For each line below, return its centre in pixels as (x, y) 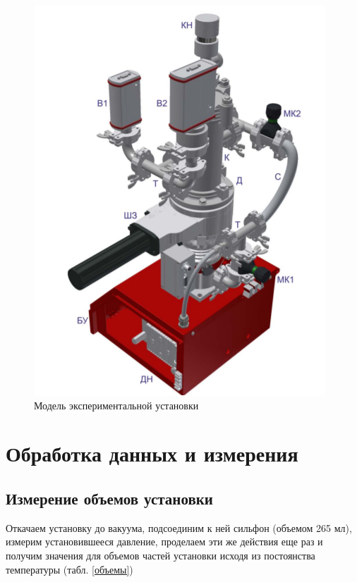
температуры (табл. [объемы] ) (69, 569)
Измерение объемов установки (109, 498)
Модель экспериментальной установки (116, 405)
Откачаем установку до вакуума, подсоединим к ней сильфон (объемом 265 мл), (179, 527)
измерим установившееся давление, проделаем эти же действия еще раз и (164, 541)
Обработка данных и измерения (152, 453)
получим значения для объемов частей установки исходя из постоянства (161, 555)
